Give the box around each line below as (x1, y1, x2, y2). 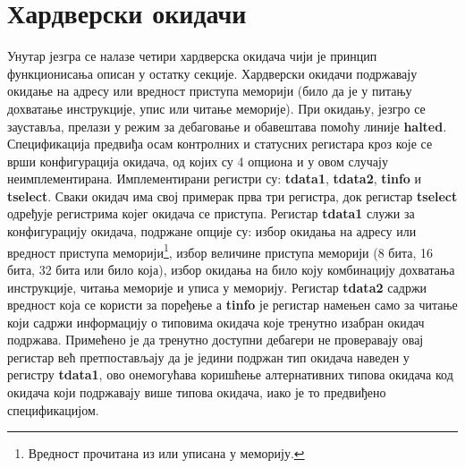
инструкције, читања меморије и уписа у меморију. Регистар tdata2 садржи (7, 277, 427, 296)
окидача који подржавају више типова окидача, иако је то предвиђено (7, 383, 386, 402)
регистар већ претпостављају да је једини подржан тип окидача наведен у (7, 347, 410, 366)
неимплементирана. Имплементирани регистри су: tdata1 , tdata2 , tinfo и (7, 169, 422, 188)
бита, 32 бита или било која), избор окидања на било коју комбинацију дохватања (7, 260, 455, 278)
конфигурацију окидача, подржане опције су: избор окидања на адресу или (7, 222, 417, 241)
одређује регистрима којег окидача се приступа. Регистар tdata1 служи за (7, 204, 415, 223)
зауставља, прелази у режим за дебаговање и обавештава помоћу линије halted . (7, 116, 447, 135)
